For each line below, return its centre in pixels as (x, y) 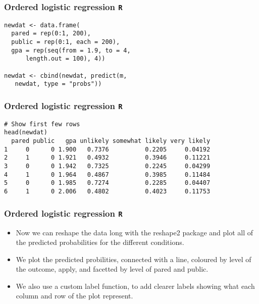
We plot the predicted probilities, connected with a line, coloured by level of (134, 259)
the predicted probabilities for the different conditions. (100, 242)
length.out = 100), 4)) (65, 59)
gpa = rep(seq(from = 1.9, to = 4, (71, 50)
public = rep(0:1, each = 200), (66, 42)
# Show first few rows (42, 124)
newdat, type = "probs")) (58, 84)
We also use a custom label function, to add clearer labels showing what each (135, 286)
